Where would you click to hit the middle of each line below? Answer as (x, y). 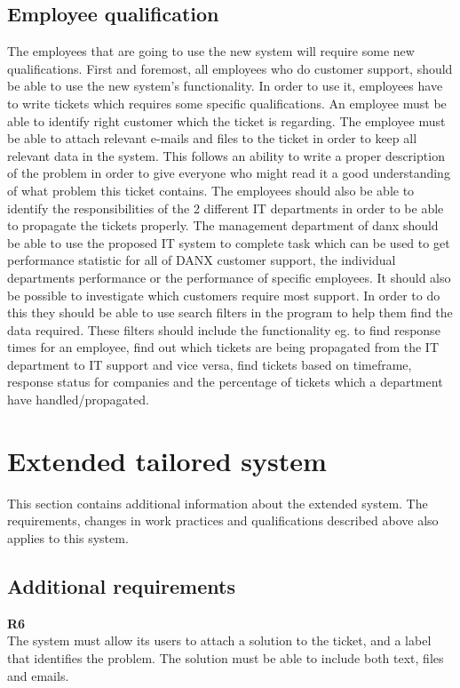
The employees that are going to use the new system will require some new (211, 51)
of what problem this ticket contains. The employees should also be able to (211, 190)
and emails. (38, 675)
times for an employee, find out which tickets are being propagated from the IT (223, 347)
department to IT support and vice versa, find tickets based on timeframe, (210, 364)
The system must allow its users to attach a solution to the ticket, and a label (219, 640)
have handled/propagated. (78, 400)
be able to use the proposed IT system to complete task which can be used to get (229, 242)
